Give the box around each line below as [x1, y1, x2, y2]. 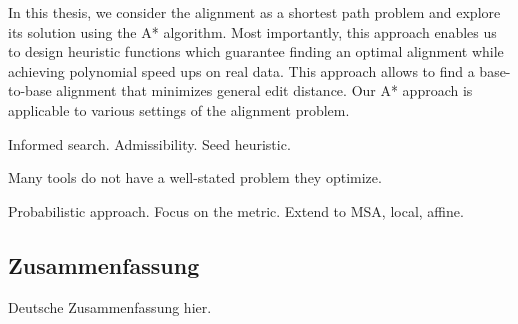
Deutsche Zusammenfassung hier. [8, 296, 212, 317]
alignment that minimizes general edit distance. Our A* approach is [56, 80, 473, 101]
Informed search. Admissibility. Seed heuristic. [8, 133, 291, 154]
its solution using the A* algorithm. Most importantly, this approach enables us [8, 21, 497, 42]
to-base [8, 80, 52, 101]
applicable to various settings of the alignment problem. [8, 99, 350, 120]
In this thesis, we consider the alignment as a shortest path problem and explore [8, 2, 501, 22]
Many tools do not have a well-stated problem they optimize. [8, 167, 382, 188]
